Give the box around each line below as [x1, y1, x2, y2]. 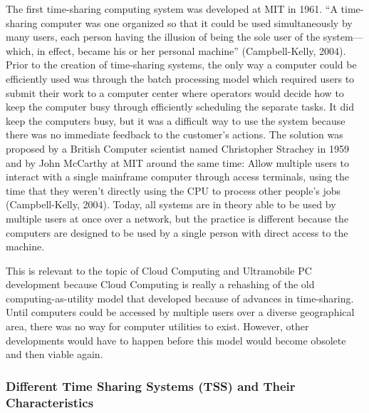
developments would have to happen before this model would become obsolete [6, 332, 346, 347]
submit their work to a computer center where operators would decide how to [6, 85, 344, 100]
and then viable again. [6, 347, 103, 362]
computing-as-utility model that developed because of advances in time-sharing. [6, 290, 354, 305]
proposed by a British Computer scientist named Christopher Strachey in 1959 [6, 141, 349, 155]
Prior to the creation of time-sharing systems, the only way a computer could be [6, 57, 357, 72]
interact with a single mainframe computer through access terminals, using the [6, 169, 350, 184]
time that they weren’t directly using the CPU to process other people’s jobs [6, 183, 341, 198]
